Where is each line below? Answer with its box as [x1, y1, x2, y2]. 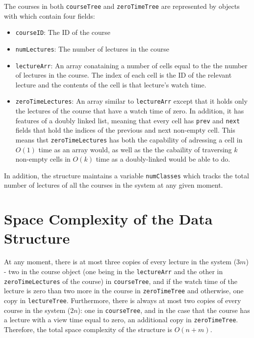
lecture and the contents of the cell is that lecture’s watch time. [15, 79, 206, 89]
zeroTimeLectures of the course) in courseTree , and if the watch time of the [4, 276, 237, 286]
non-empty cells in [15, 154, 71, 164]
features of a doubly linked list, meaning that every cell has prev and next [15, 115, 240, 125]
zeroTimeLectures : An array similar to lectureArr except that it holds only [15, 96, 248, 106]
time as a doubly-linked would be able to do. [96, 154, 230, 164]
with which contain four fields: [4, 10, 95, 21]
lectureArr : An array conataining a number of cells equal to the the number [15, 60, 248, 70]
